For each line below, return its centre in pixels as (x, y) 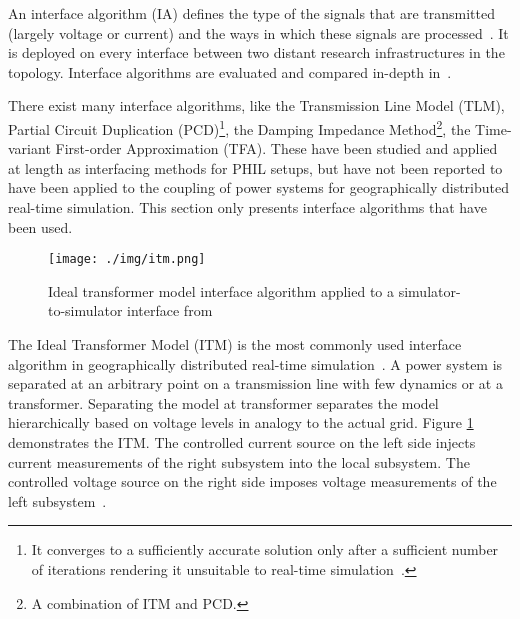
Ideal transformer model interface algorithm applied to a (221, 290)
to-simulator (85, 310)
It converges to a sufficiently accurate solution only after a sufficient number (265, 549)
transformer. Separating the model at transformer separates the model (223, 402)
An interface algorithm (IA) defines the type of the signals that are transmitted (251, 13)
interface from (170, 310)
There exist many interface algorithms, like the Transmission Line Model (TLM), (256, 105)
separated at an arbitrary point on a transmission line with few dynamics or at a (255, 383)
